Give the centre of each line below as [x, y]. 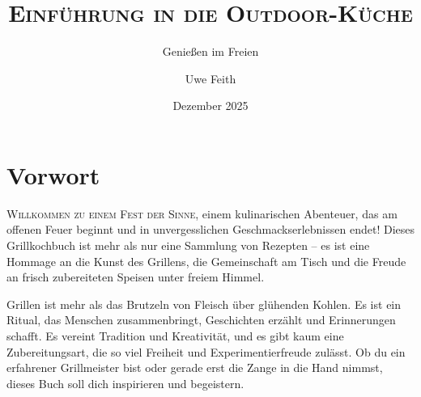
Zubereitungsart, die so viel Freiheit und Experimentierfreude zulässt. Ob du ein [206, 351]
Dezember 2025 [210, 106]
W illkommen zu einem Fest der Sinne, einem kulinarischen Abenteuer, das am [202, 213]
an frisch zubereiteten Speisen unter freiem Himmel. [136, 277]
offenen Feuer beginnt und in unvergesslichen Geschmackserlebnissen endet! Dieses [211, 229]
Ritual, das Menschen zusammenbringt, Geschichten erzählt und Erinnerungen [201, 320]
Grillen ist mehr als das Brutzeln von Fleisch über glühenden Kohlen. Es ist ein [204, 304]
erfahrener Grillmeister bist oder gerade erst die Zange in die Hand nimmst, [195, 367]
